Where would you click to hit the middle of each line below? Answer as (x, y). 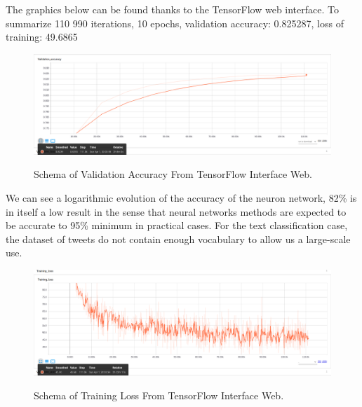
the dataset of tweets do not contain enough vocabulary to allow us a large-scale (178, 239)
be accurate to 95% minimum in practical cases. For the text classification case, (177, 225)
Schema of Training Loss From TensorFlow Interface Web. (159, 395)
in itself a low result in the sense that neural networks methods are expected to (176, 211)
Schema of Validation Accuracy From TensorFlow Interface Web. (173, 174)
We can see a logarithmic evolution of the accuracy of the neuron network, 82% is (181, 198)
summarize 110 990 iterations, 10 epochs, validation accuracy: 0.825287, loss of (175, 23)
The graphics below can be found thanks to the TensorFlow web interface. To (172, 9)
